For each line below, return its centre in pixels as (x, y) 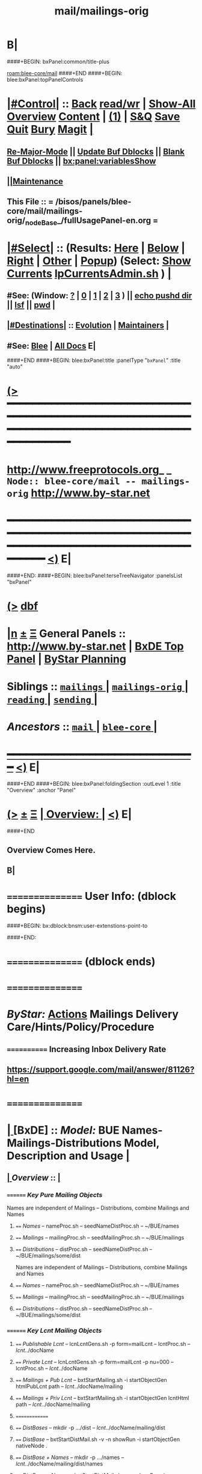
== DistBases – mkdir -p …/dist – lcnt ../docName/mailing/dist (90, 1427)
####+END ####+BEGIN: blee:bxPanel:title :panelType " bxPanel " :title (94, 360)
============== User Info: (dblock (92, 896)
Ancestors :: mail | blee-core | (82, 727)
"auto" (15, 367)
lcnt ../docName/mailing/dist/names (59, 1463)
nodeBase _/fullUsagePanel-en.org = (92, 221)
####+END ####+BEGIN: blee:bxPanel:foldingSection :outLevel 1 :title (94, 784)
